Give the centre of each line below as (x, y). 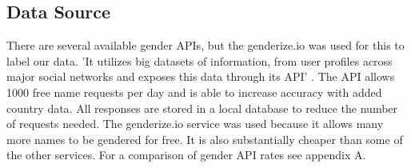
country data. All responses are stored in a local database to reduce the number (202, 108)
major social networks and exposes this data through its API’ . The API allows (201, 76)
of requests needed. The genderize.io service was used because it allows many (195, 124)
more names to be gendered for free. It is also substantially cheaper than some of (205, 139)
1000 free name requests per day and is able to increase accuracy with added (194, 92)
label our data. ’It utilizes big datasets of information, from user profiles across (200, 60)
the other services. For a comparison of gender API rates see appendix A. (186, 155)
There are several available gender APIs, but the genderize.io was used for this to (205, 45)
